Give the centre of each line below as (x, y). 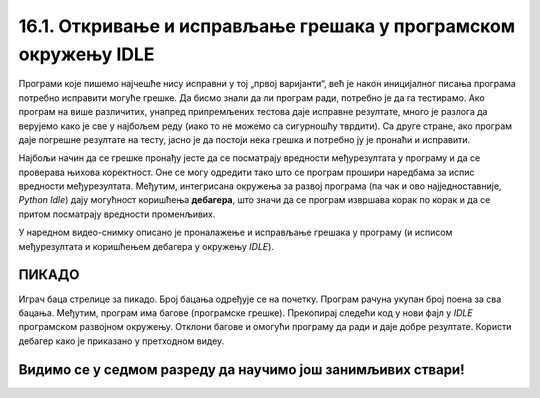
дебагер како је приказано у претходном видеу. (121, 341)
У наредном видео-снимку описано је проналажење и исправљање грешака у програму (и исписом (235, 232)
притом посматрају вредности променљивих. (117, 214)
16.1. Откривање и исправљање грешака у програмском (266, 26)
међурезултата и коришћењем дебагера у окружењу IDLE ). (146, 246)
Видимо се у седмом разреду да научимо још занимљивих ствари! (241, 369)
